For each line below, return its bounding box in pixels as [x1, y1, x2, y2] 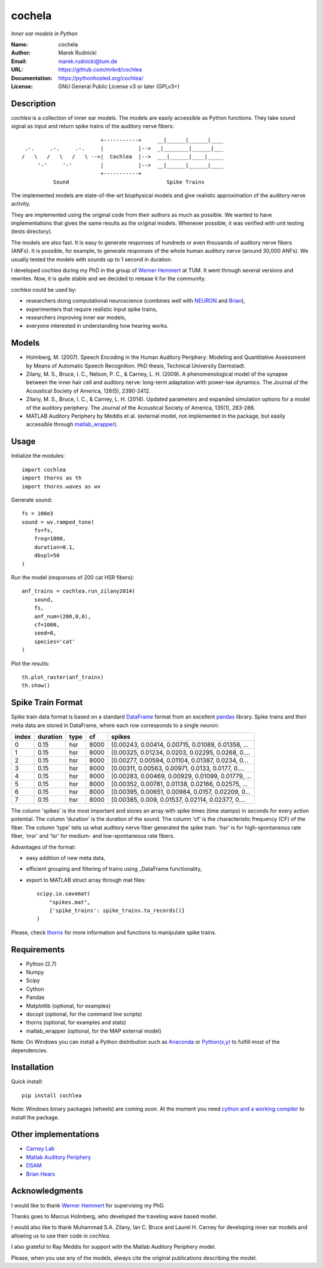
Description [11, 98, 56, 108]
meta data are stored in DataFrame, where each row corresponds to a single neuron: [11, 721, 220, 729]
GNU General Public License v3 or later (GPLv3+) [58, 83, 180, 90]
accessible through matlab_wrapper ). [26, 421, 118, 428]
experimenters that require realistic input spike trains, [26, 306, 158, 313]
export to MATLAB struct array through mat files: [26, 876, 146, 883]
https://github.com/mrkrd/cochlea [58, 66, 142, 73]
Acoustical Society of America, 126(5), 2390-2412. [26, 387, 151, 394]
